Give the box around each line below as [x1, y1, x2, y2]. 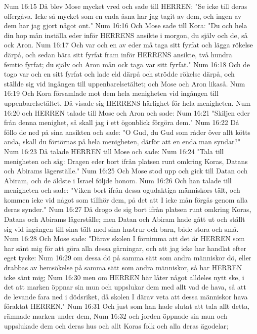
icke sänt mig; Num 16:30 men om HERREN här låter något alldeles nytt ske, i [4, 272, 244, 282]
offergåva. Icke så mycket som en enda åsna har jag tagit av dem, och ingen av [4, 10, 242, 21]
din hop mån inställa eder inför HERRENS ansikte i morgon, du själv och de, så [4, 30, 248, 40]
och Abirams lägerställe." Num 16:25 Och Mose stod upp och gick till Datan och [4, 166, 248, 176]
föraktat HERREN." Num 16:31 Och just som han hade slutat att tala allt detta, [4, 301, 250, 311]
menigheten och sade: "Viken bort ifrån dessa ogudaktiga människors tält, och [4, 185, 240, 195]
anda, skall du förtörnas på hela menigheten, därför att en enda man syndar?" [4, 136, 241, 147]
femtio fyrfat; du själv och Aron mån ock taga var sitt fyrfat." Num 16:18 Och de [4, 59, 250, 69]
